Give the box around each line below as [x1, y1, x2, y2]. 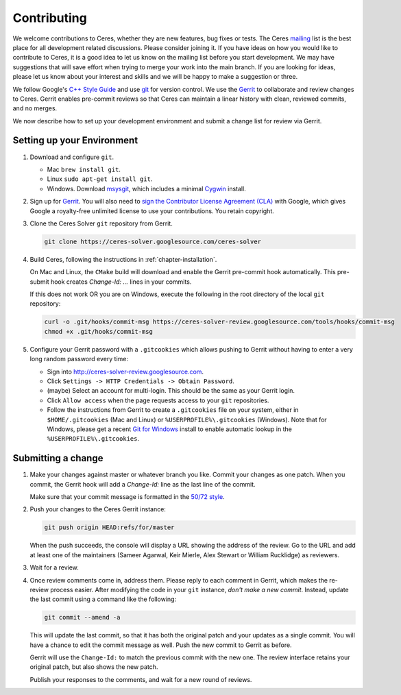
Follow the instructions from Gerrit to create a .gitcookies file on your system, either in [47, 406, 299, 414]
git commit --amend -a [44, 613, 121, 622]
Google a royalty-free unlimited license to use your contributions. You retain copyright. [29, 206, 274, 215]
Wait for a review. [29, 563, 79, 572]
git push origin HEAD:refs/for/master [44, 524, 175, 531]
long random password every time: [29, 355, 129, 363]
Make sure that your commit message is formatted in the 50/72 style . [29, 493, 226, 501]
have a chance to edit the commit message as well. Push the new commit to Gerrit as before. [29, 641, 292, 649]
